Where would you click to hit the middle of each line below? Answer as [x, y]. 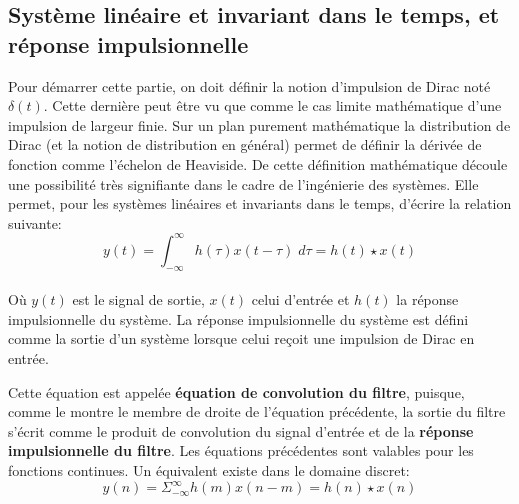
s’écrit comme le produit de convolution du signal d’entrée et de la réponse [241, 430]
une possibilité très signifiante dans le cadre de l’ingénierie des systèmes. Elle [243, 183]
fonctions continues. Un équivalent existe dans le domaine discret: [209, 469]
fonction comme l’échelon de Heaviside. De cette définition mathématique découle [258, 163]
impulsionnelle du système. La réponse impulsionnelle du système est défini [238, 318]
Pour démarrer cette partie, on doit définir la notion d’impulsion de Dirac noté [249, 85]
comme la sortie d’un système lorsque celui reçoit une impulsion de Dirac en [241, 338]
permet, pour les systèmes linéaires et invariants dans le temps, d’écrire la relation [260, 203]
